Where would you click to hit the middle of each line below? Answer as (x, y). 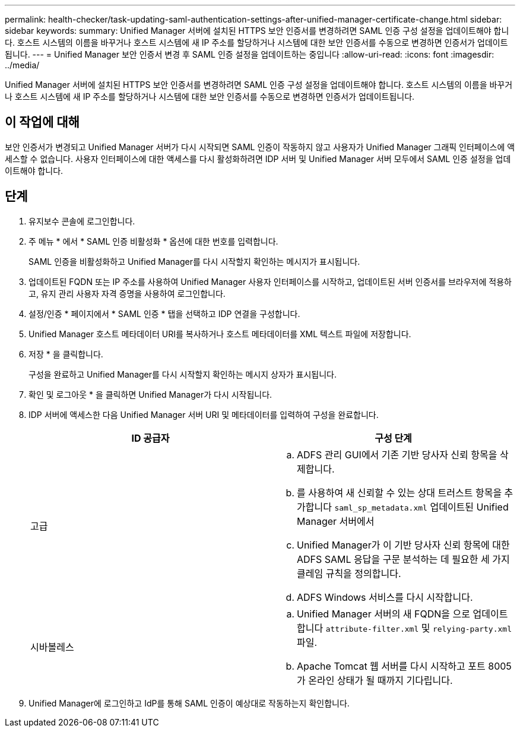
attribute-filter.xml (372, 629)
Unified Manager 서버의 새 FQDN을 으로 (384, 614)
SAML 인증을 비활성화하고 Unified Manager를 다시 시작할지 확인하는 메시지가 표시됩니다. (194, 261)
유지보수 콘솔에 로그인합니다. (82, 221)
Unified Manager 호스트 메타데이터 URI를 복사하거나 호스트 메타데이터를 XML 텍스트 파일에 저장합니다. (220, 334)
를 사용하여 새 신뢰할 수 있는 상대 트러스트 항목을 (399, 492)
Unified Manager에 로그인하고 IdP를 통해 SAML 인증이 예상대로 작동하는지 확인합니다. (189, 703)
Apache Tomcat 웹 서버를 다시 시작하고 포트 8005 (404, 666)
